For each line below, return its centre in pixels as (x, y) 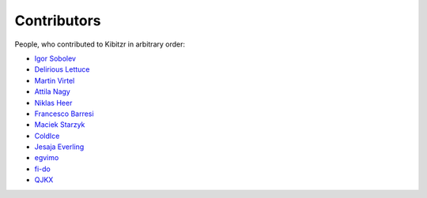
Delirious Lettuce (62, 69)
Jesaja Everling (59, 147)
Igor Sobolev (55, 58)
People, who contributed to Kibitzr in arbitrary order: (100, 44)
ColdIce (47, 136)
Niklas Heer (53, 103)
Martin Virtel (55, 80)
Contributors (58, 21)
